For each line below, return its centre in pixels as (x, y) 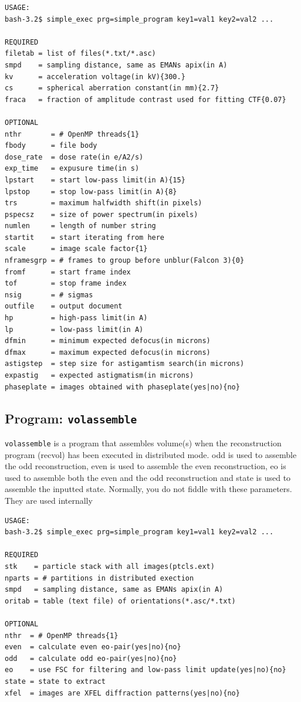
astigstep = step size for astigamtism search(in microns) (125, 364)
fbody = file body (51, 146)
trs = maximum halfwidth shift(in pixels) (104, 203)
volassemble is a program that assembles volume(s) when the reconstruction (143, 442)
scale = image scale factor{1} (76, 249)
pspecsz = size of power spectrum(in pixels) (102, 214)
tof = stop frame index (66, 284)
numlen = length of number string (80, 226)
